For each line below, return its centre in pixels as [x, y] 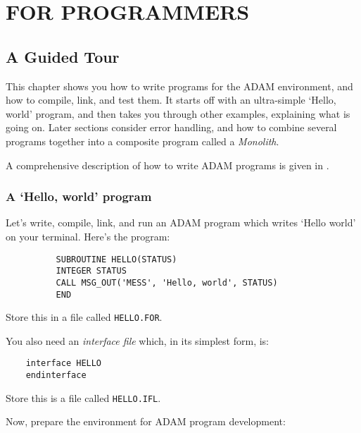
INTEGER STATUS [91, 271]
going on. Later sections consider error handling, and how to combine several [171, 127]
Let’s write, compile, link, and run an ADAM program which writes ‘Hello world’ [181, 222]
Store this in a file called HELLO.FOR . [84, 317]
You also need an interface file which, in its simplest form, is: [137, 340]
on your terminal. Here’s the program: [88, 236]
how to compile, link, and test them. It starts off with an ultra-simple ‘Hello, [171, 100]
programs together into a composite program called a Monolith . [142, 141]
